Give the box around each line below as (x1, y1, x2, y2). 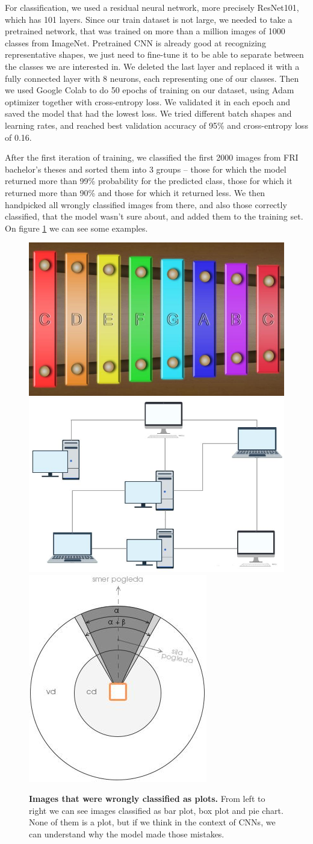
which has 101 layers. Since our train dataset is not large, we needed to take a (5, 13, 293, 25)
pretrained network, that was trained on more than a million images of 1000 (5, 25, 285, 37)
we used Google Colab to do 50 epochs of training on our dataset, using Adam (5, 84, 294, 96)
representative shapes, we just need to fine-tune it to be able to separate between (5, 48, 304, 61)
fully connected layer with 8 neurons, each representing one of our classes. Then (5, 72, 299, 84)
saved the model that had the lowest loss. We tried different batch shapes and (5, 107, 292, 120)
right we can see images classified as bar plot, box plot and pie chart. (29, 804, 284, 816)
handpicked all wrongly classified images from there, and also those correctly (5, 198, 287, 211)
